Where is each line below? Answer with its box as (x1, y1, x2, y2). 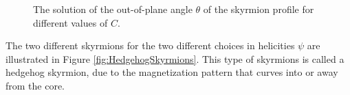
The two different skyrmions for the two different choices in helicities (6, 38, 295, 53)
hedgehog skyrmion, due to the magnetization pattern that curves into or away (6, 65, 338, 79)
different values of (33, 15, 108, 29)
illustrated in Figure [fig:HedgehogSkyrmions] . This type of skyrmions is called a (6, 51, 344, 66)
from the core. (6, 78, 65, 92)
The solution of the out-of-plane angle (33, 2, 193, 16)
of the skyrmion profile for (203, 2, 314, 16)
